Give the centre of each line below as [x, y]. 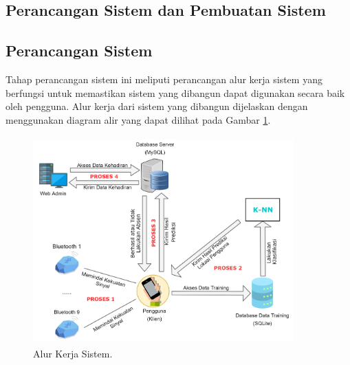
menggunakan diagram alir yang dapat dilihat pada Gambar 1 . [138, 119]
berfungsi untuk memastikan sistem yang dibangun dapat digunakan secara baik [175, 92]
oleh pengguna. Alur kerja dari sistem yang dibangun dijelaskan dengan [157, 106]
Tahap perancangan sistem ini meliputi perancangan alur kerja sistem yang [164, 79]
